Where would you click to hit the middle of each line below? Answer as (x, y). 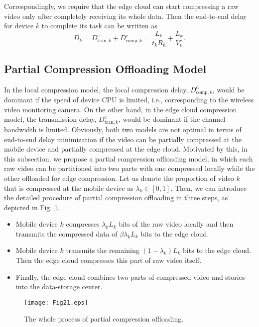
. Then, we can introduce (209, 188)
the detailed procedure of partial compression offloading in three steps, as (116, 198)
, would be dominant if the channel (172, 119)
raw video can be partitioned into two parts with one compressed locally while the (129, 168)
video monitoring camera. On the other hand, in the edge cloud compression (121, 109)
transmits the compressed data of (66, 233)
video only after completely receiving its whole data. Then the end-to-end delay (126, 16)
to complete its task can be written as (99, 26)
